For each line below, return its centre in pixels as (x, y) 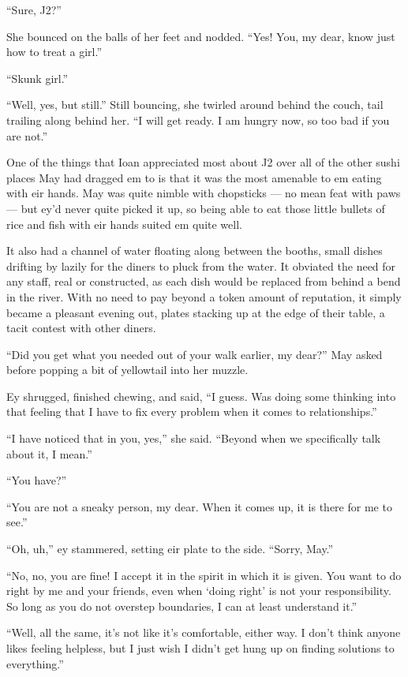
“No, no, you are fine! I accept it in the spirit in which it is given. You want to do (204, 575)
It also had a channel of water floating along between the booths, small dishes (195, 251)
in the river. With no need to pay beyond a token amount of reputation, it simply (204, 296)
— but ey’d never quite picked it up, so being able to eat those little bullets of (196, 208)
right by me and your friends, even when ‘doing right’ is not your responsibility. (199, 591)
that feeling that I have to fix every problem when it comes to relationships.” (192, 411)
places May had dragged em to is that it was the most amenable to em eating (194, 177)
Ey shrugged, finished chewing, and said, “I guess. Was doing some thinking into (201, 396)
